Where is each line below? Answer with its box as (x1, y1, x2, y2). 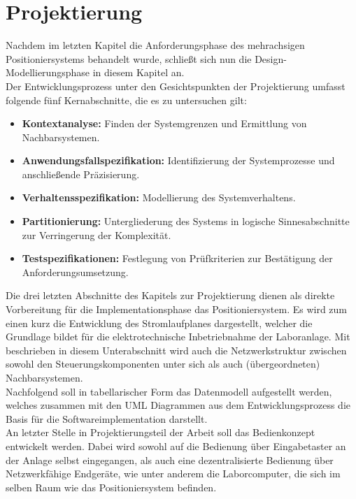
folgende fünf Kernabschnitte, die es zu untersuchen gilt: (6, 92, 247, 107)
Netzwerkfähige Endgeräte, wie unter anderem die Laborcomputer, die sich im (6, 466, 341, 481)
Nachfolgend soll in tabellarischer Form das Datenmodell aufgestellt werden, (6, 384, 332, 398)
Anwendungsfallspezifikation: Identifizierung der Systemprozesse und (22, 153, 335, 168)
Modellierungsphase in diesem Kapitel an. (6, 65, 185, 80)
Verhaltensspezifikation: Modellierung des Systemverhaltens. (22, 190, 296, 205)
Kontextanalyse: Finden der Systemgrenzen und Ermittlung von (22, 116, 307, 131)
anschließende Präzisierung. (22, 166, 140, 181)
